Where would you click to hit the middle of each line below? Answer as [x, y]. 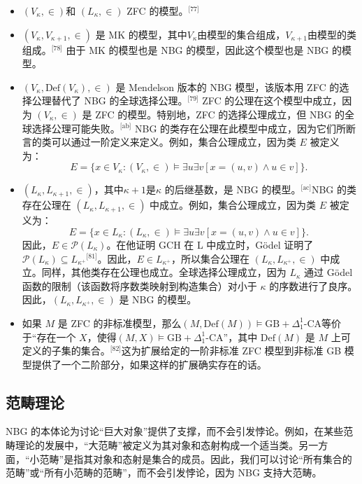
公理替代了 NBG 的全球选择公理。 [110, 101]
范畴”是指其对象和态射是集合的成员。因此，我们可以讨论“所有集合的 [196, 458]
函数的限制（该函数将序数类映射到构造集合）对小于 [139, 285]
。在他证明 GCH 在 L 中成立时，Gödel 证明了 [210, 244]
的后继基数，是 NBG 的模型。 [233, 189]
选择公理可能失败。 [76, 128]
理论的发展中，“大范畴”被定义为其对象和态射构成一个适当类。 [157, 445]
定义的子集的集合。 [66, 351]
